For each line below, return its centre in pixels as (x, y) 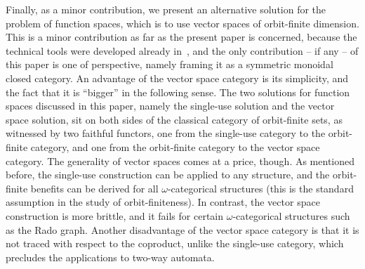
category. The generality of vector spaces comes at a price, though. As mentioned (180, 160)
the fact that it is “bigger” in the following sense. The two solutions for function (178, 92)
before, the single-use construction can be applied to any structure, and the (168, 175)
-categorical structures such (291, 215)
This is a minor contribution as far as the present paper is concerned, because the (181, 37)
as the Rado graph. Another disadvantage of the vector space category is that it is (182, 229)
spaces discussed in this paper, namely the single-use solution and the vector (170, 106)
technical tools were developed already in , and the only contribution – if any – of (182, 50)
